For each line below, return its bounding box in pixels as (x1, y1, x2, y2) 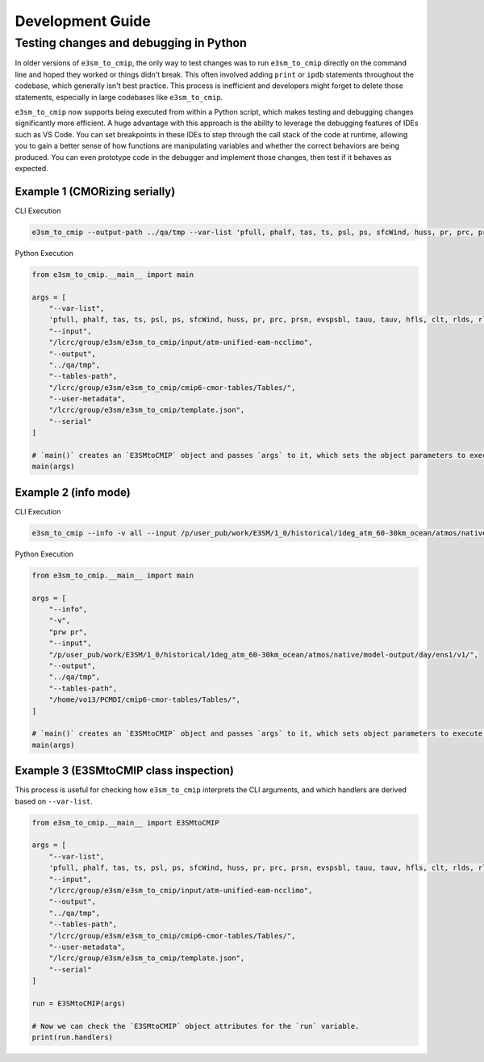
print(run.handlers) (31, 1033, 113, 1042)
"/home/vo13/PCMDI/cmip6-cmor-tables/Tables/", (48, 695, 241, 704)
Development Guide (15, 12, 151, 30)
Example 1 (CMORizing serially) (15, 184, 176, 198)
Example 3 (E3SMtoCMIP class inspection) (15, 764, 234, 778)
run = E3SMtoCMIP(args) (31, 998, 127, 1008)
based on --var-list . (15, 796, 93, 806)
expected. (15, 163, 48, 173)
